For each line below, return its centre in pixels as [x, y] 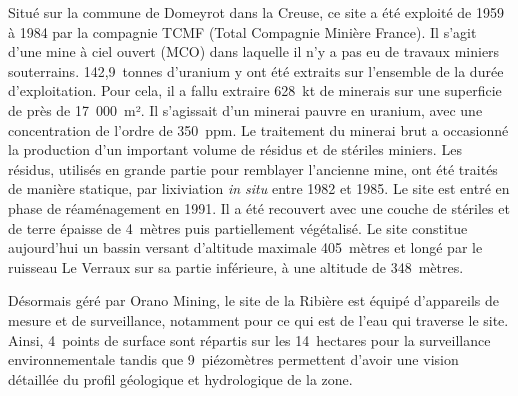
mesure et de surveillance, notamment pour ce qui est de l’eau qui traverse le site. [258, 319]
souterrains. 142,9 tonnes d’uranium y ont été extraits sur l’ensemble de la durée [256, 70]
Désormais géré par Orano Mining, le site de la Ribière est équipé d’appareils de [253, 300]
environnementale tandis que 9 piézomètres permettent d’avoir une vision [233, 359]
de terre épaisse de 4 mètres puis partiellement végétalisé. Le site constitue [238, 227]
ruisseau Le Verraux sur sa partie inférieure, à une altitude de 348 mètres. [236, 266]
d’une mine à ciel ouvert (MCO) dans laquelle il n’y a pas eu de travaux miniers [254, 51]
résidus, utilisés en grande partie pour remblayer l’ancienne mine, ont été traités [253, 168]
